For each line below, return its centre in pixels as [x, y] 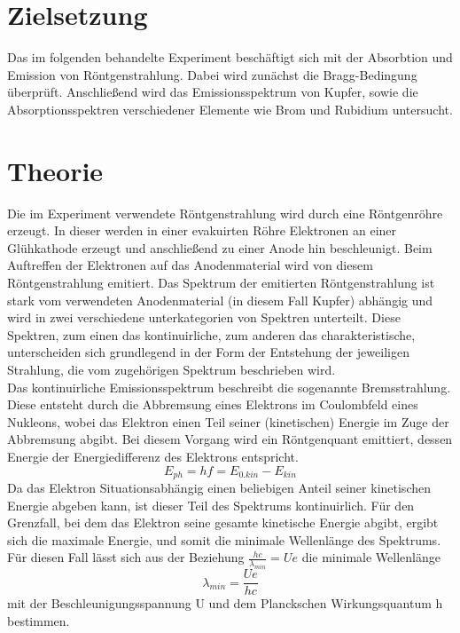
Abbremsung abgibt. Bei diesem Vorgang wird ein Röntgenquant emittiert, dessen [230, 439]
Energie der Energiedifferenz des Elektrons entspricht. [153, 456]
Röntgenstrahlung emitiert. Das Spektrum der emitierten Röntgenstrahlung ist [221, 282]
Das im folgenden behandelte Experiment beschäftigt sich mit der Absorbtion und [230, 57]
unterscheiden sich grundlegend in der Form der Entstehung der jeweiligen [208, 352]
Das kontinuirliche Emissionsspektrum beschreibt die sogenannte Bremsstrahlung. [229, 387]
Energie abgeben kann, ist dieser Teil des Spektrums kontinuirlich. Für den [211, 505]
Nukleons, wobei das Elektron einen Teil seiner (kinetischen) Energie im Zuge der [228, 421]
